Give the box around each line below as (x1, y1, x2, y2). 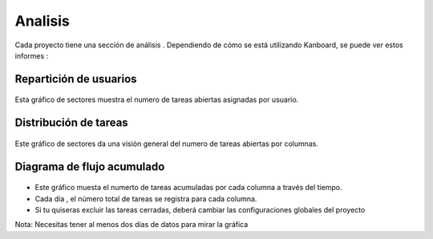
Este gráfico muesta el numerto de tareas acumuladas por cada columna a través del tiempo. (34, 183, 342, 192)
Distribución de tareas (14, 116, 128, 130)
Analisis (14, 12, 70, 30)
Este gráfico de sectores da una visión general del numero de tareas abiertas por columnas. (14, 139, 319, 148)
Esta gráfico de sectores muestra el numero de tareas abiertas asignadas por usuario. (14, 95, 299, 104)
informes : (14, 51, 49, 60)
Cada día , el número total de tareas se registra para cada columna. (34, 193, 257, 204)
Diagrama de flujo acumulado (14, 160, 165, 173)
